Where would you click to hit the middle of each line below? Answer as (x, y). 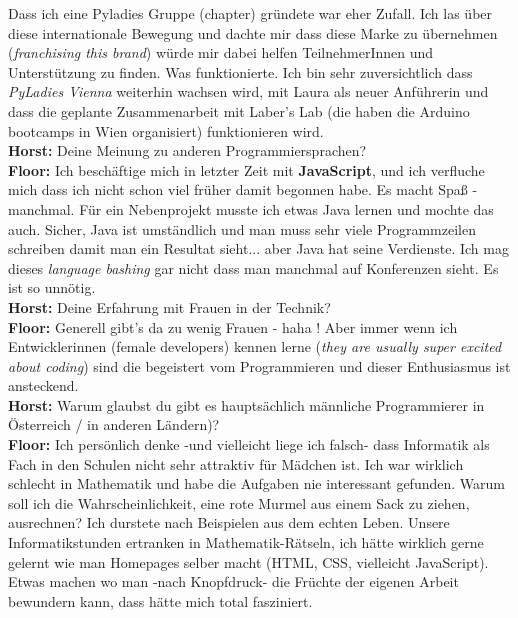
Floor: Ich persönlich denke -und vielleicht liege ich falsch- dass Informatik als (249, 444)
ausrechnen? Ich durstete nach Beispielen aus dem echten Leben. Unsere (229, 522)
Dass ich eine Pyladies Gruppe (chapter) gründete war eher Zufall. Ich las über (250, 13)
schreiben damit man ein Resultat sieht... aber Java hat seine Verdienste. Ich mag (258, 248)
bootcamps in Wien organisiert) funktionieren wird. (166, 130)
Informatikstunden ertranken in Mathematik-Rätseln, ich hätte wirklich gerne (246, 542)
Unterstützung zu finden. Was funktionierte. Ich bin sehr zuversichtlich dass (240, 71)
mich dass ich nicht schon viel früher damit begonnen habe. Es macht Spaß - (243, 189)
